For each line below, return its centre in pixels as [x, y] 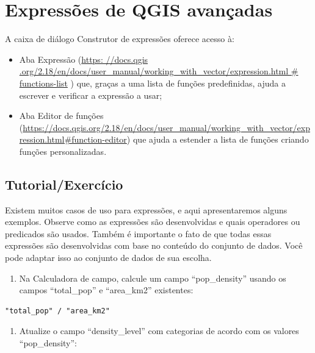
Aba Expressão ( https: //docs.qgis [84, 59]
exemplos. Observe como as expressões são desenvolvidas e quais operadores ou [153, 222]
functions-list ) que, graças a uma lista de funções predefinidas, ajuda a [152, 83]
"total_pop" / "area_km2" [57, 311]
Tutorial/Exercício [64, 184]
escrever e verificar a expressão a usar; [91, 95]
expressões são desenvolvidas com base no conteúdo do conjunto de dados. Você [154, 245]
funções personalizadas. [63, 151]
